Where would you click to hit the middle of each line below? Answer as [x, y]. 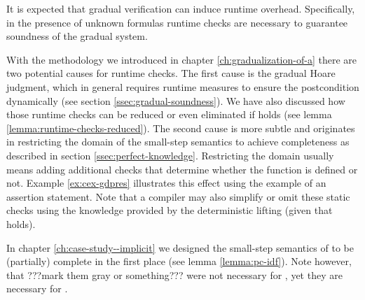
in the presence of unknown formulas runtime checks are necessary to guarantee [177, 22]
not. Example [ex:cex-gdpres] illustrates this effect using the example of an [166, 183]
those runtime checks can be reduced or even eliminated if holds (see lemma [169, 114]
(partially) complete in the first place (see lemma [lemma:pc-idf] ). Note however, [179, 261]
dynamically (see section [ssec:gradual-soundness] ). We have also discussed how [176, 100]
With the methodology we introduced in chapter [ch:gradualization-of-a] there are [181, 59]
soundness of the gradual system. [77, 36]
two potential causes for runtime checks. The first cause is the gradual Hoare [171, 73]
